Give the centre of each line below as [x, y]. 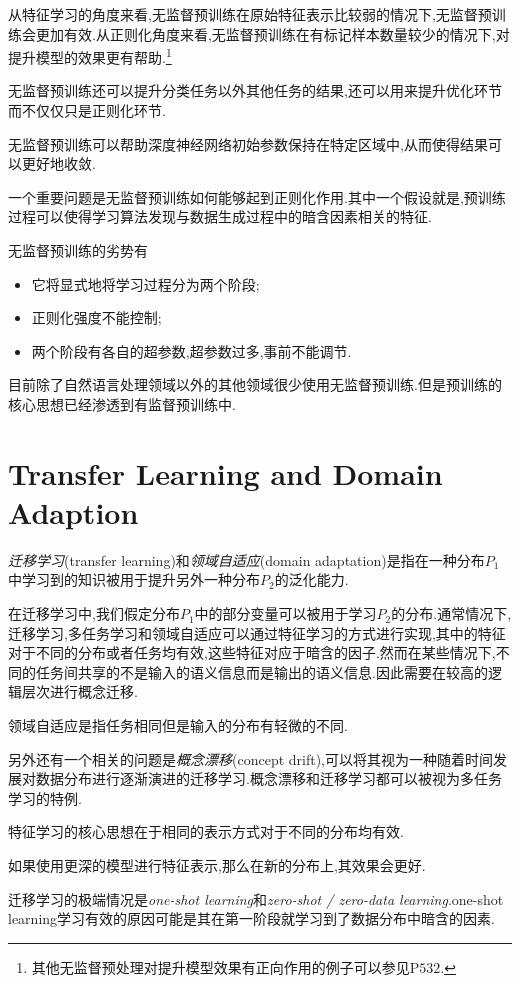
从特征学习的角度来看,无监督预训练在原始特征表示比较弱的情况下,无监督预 [250, 14]
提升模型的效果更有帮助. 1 [90, 55]
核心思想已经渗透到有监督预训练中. [122, 403]
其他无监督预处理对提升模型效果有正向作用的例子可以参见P [225, 966]
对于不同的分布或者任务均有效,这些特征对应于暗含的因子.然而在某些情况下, [252, 652]
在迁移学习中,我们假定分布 [94, 613]
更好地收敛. [58, 163]
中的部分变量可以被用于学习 [285, 613]
